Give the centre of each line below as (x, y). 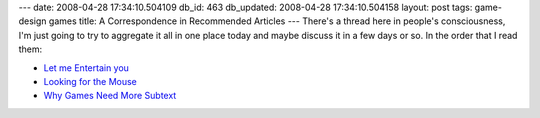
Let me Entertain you (86, 67)
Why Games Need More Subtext (110, 96)
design (32, 21)
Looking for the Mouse (90, 81)
